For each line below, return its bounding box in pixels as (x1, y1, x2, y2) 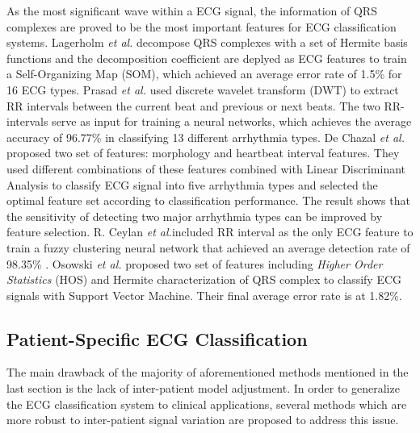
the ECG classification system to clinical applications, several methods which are (6, 395, 407, 412)
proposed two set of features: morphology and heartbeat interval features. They (6, 144, 400, 161)
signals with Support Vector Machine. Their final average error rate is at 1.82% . (6, 286, 402, 303)
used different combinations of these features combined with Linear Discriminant (6, 160, 406, 177)
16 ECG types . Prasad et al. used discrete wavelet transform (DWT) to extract (6, 81, 399, 98)
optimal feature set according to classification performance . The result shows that (6, 192, 410, 209)
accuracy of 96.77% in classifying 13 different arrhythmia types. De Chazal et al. (6, 128, 405, 145)
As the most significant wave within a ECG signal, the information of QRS (6, 2, 377, 19)
